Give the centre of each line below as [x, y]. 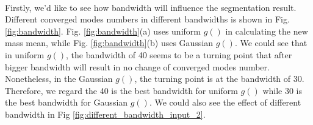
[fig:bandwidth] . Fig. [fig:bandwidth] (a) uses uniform [103, 31]
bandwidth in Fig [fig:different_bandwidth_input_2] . [105, 114]
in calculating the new [267, 31]
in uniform [25, 54]
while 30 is [282, 90]
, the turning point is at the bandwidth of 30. [219, 79]
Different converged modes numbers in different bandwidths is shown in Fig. [147, 19]
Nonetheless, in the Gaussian [59, 79]
